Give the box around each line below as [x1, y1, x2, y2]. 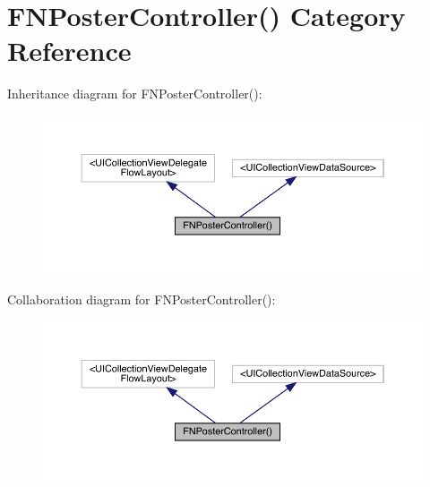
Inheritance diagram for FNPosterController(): [7, 84, 262, 103]
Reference [7, 32, 132, 69]
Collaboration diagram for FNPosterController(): [7, 289, 276, 308]
